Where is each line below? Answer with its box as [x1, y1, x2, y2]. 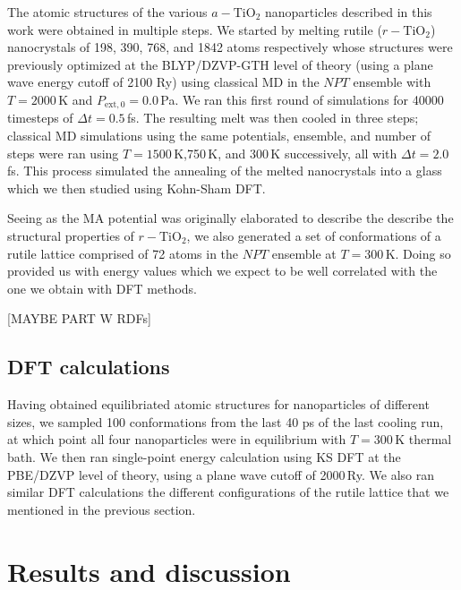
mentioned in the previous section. [7, 500, 196, 518]
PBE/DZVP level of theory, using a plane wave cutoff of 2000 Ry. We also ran [7, 465, 435, 483]
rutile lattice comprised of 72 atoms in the [7, 244, 239, 262]
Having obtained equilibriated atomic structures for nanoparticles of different [7, 395, 430, 414]
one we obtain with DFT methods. [7, 278, 198, 297]
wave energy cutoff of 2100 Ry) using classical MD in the [7, 73, 320, 91]
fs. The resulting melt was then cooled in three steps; [126, 108, 419, 127]
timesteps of [7, 108, 73, 127]
